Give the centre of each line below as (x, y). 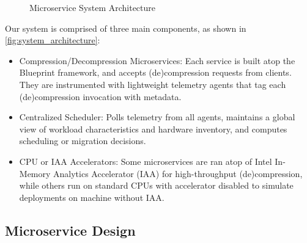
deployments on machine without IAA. (92, 197)
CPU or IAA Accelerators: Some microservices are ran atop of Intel (146, 161)
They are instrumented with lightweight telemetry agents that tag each (153, 84)
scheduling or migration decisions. (83, 141)
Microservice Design (70, 230)
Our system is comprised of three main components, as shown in (126, 28)
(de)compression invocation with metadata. (100, 96)
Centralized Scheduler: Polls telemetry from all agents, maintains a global (157, 117)
